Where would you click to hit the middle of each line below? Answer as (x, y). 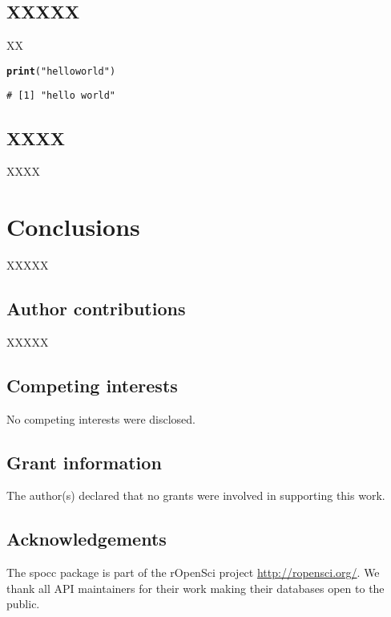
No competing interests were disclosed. (101, 418)
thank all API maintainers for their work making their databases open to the (195, 588)
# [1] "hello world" (61, 96)
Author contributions (96, 308)
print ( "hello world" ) (61, 71)
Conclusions (73, 227)
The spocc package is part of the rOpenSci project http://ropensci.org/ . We (193, 572)
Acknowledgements (87, 539)
